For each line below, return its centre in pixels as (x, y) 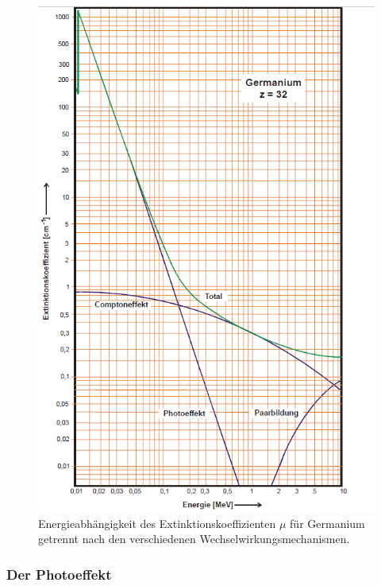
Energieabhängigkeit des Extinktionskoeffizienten (157, 523)
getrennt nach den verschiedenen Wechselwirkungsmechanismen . (194, 539)
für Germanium (327, 523)
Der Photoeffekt (59, 574)
